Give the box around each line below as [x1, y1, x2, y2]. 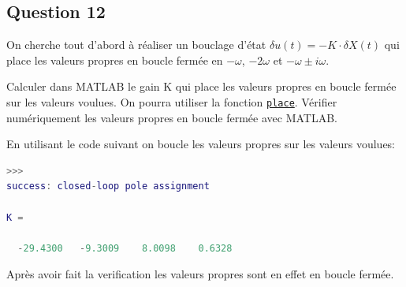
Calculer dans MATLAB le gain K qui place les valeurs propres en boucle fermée [6, 78, 397, 95]
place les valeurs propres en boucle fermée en [6, 51, 223, 68]
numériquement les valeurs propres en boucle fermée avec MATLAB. [6, 109, 337, 125]
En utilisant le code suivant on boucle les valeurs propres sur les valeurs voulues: [6, 136, 396, 152]
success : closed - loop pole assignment [6, 181, 210, 192]
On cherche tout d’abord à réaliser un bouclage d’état [6, 36, 266, 53]
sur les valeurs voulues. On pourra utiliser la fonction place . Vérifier [6, 93, 337, 110]
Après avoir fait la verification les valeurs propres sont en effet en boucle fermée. [6, 266, 394, 282]
